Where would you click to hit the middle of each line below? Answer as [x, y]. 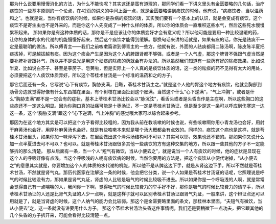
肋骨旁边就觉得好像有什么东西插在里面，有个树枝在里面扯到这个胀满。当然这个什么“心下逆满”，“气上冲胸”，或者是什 [132, 91]
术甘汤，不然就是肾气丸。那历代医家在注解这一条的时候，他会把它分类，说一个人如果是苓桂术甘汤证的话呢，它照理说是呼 [137, 172]
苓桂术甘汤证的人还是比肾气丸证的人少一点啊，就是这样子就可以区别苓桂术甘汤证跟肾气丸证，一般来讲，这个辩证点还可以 [137, 194]
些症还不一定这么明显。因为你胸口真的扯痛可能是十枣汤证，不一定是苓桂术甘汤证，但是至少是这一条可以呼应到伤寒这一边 [137, 106]
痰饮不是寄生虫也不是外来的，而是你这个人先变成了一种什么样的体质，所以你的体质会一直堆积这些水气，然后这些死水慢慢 [137, 25]
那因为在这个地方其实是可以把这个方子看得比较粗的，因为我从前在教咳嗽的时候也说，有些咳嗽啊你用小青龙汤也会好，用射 [137, 122]
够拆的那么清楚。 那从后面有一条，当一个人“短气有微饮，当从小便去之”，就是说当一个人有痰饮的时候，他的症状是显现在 [135, 151]
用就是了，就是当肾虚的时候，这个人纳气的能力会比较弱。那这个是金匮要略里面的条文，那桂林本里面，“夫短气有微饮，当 [136, 201]
